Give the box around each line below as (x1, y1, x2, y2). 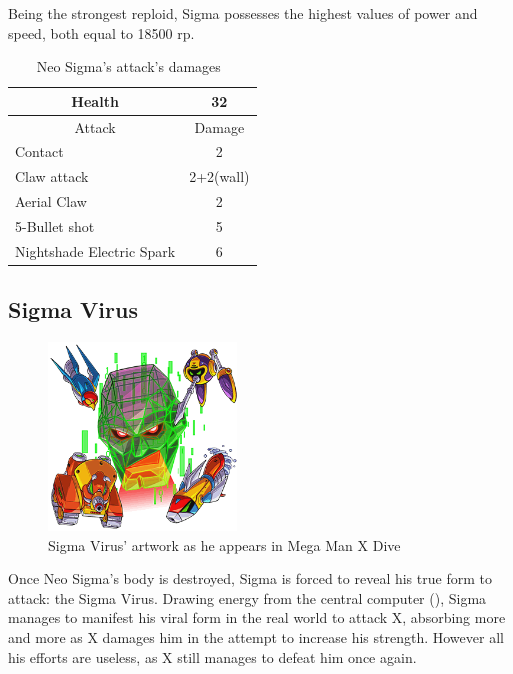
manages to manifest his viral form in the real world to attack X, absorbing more (8, 607, 506, 628)
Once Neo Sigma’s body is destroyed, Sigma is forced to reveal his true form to (8, 568, 492, 589)
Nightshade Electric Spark (15, 240, 176, 261)
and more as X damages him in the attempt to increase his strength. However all (8, 627, 504, 648)
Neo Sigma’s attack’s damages (36, 56, 221, 77)
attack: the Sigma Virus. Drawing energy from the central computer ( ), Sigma (8, 587, 487, 608)
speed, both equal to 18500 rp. (8, 22, 195, 43)
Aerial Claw (15, 191, 87, 212)
